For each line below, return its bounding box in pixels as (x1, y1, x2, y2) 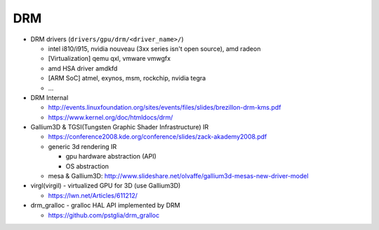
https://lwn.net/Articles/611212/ (48, 191, 138, 199)
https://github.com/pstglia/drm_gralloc (48, 210, 160, 220)
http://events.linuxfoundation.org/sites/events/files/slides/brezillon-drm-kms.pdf (48, 103, 281, 112)
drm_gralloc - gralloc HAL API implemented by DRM (30, 201, 180, 210)
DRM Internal (30, 93, 69, 101)
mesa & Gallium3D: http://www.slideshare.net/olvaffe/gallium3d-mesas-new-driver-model (48, 172, 309, 180)
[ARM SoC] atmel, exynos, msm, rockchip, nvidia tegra (48, 74, 206, 82)
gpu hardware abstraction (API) (65, 152, 157, 161)
